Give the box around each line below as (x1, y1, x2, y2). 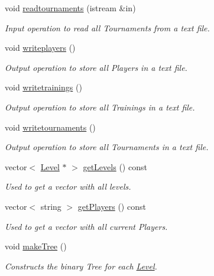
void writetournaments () (5, 121, 96, 133)
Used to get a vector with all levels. (5, 180, 131, 193)
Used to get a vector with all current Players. (5, 220, 168, 232)
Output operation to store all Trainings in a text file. (5, 100, 195, 113)
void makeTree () (5, 240, 67, 252)
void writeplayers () (5, 41, 76, 54)
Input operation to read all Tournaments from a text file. (5, 21, 210, 34)
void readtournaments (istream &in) (5, 2, 136, 14)
